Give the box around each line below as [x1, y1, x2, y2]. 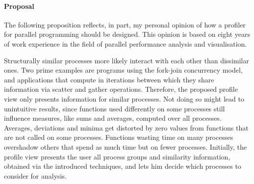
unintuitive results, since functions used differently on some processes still [4, 103, 225, 113]
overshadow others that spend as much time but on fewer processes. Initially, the [4, 141, 247, 152]
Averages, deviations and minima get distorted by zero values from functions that [4, 122, 249, 132]
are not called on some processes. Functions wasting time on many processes [4, 132, 233, 142]
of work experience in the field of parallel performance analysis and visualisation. [4, 38, 247, 49]
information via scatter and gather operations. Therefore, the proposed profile [4, 84, 238, 94]
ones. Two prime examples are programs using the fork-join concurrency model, [4, 65, 243, 75]
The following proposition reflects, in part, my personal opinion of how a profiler [4, 19, 246, 29]
